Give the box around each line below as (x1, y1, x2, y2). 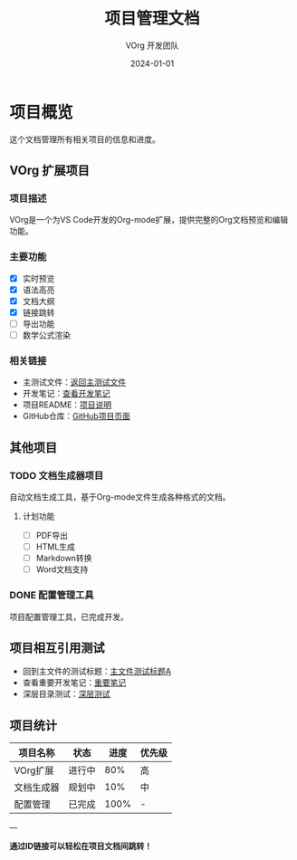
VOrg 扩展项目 (9, 163, 91, 178)
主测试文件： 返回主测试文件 (22, 377, 127, 387)
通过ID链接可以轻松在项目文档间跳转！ (9, 841, 153, 852)
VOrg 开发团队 (125, 40, 179, 51)
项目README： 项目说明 (22, 399, 112, 410)
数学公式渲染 (22, 330, 71, 340)
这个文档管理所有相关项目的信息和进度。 (9, 133, 160, 145)
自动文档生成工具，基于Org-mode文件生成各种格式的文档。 (9, 492, 231, 502)
